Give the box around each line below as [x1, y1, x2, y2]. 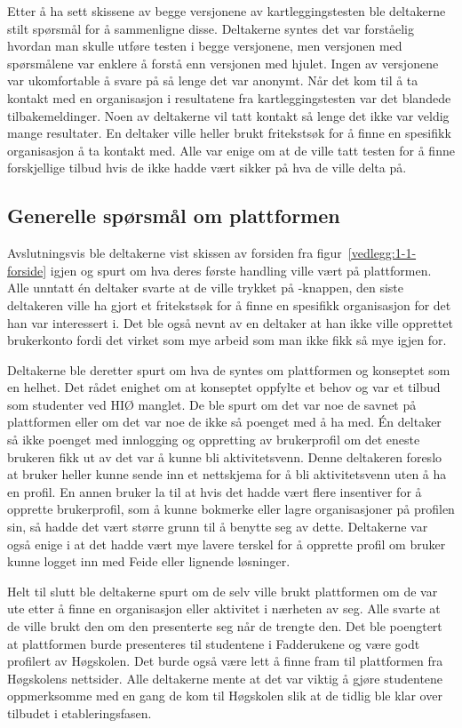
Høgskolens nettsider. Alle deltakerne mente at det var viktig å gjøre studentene [7, 668, 443, 687]
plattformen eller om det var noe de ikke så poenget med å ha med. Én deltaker [7, 412, 442, 431]
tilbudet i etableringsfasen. [7, 703, 152, 722]
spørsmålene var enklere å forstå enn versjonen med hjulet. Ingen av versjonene [7, 53, 439, 72]
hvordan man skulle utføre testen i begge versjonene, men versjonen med [7, 36, 402, 55]
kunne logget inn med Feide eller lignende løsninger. [7, 552, 291, 571]
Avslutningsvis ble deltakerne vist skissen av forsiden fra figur [7, 244, 342, 262]
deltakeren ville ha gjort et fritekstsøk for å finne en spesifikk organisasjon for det [7, 295, 451, 314]
